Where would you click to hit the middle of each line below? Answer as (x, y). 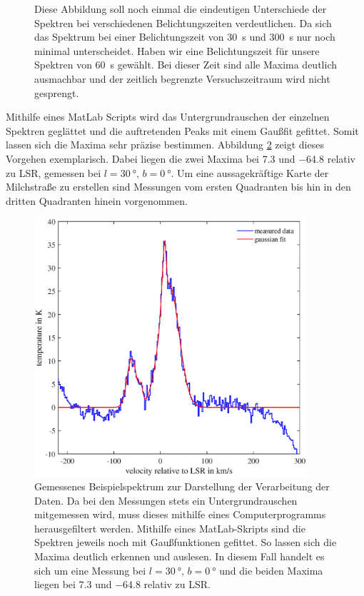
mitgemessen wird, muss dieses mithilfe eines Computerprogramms (180, 514)
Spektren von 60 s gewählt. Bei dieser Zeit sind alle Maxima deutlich (186, 65)
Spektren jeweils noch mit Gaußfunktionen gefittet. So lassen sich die (186, 542)
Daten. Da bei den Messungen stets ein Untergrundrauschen (166, 500)
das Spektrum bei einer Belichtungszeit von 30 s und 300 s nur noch (185, 37)
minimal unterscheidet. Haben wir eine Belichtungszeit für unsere (177, 50)
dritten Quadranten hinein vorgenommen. (97, 200)
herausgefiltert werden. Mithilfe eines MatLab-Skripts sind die (170, 528)
